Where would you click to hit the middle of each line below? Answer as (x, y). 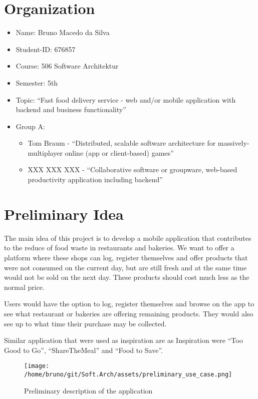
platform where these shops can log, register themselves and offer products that (126, 257)
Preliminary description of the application (88, 390)
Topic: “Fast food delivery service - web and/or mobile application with (126, 99)
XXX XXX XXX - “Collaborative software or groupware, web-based (133, 169)
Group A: (30, 126)
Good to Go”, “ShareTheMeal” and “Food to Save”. (84, 350)
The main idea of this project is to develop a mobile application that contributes (128, 238)
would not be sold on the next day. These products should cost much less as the (127, 277)
